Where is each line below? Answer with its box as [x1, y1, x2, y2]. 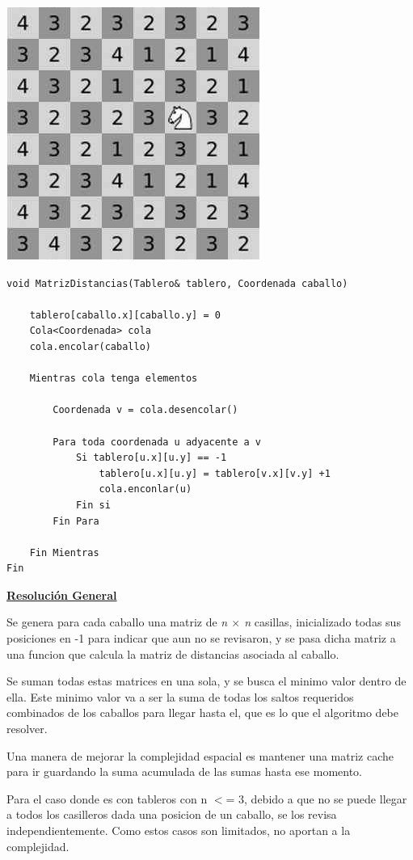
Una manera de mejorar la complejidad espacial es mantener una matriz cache [6, 747, 394, 764]
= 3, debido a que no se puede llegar [225, 790, 407, 807]
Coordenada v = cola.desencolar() [53, 404, 238, 416]
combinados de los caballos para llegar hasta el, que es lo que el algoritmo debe [6, 704, 399, 721]
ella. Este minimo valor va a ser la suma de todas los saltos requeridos [6, 688, 354, 705]
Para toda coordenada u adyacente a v [53, 436, 261, 448]
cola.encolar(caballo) [29, 340, 151, 352]
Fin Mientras [29, 546, 99, 559]
